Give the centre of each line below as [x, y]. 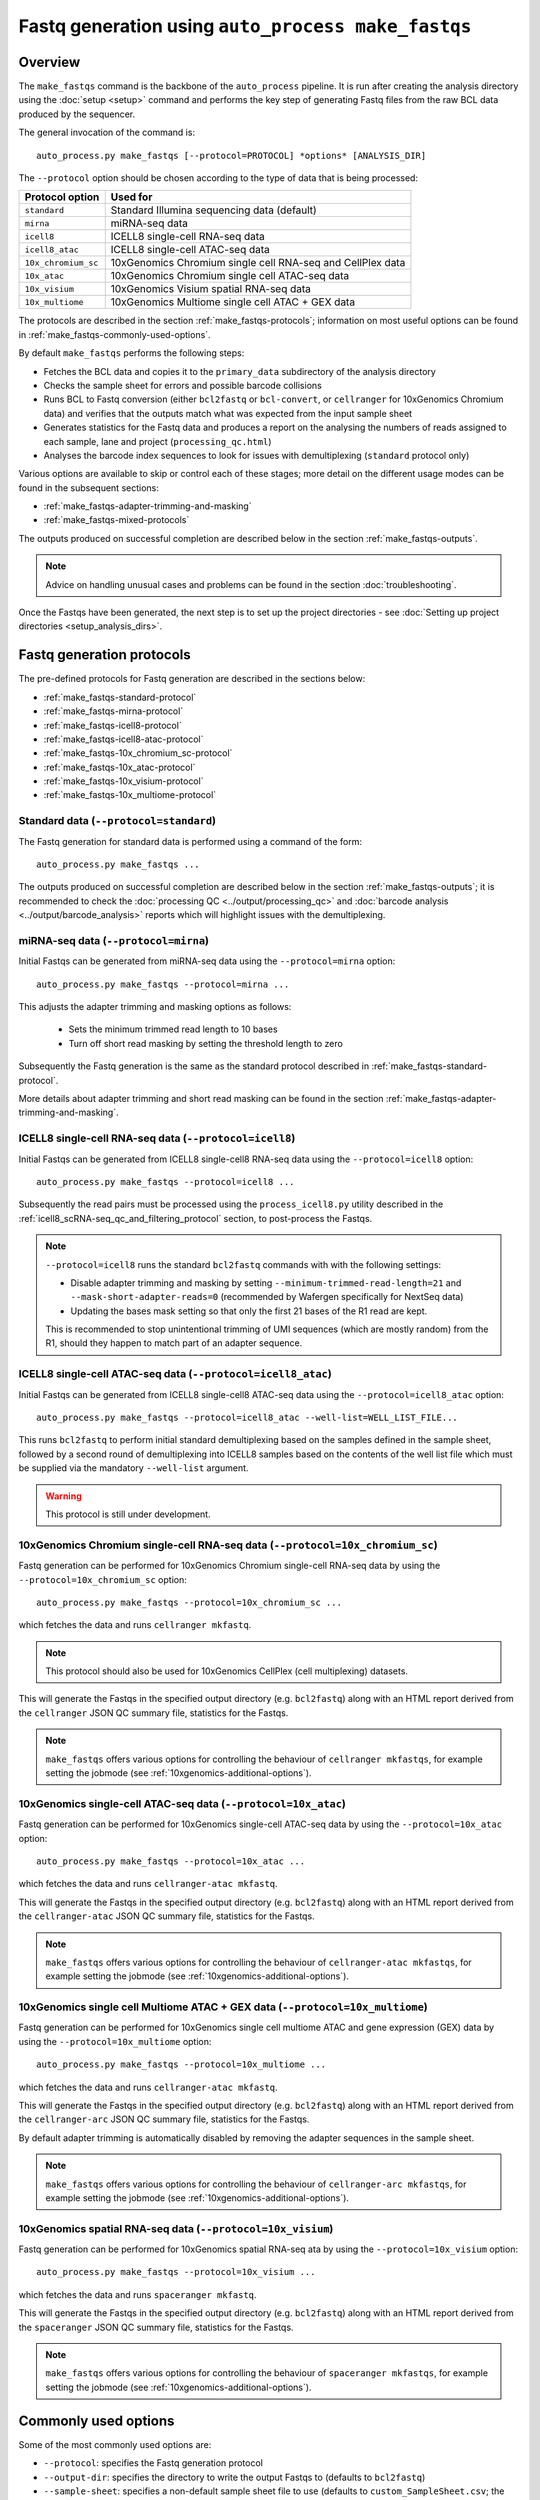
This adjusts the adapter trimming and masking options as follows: [155, 1007]
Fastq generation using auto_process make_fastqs [245, 26]
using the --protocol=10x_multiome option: [115, 2041]
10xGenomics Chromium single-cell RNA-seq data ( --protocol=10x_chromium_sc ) [228, 1545]
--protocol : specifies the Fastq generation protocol [153, 2463]
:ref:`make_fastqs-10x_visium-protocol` [123, 781]
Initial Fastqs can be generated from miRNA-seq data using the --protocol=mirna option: [207, 961]
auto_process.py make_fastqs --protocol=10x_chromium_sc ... [189, 1602]
